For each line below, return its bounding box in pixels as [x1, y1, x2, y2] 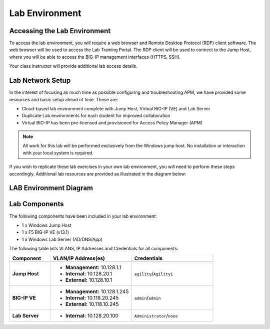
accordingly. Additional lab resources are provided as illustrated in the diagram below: [9, 171, 186, 177]
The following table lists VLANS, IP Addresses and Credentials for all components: [9, 246, 178, 252]
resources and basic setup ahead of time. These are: [9, 96, 118, 102]
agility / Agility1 [134, 270, 173, 277]
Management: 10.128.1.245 [65, 288, 129, 295]
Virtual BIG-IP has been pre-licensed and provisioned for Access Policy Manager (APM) [21, 119, 202, 125]
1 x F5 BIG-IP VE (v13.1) [21, 229, 69, 235]
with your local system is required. [22, 149, 93, 155]
